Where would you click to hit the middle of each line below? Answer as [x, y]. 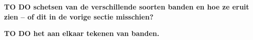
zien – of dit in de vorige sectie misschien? [79, 16]
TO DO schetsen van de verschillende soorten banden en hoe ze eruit [127, 6]
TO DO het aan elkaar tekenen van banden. [82, 33]
